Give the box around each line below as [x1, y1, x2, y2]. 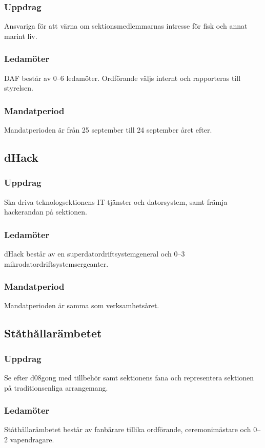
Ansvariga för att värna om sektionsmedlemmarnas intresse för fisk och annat [4, 20, 248, 31]
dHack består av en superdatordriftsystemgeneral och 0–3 [4, 248, 185, 259]
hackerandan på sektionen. [4, 206, 87, 217]
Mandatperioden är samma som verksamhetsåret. [4, 300, 159, 311]
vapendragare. [10, 434, 54, 445]
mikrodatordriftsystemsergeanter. [4, 258, 109, 269]
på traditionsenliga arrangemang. [4, 382, 108, 393]
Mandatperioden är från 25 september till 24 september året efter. [4, 124, 212, 135]
